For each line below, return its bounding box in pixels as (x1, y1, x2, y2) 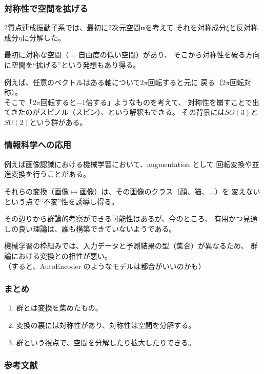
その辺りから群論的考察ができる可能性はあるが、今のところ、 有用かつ (4, 213, 243, 224)
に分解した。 (22, 32, 65, 43)
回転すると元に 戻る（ (148, 76, 222, 87)
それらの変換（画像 (4, 185, 69, 196)
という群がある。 (29, 116, 87, 127)
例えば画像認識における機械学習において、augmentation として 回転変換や (4, 158, 252, 169)
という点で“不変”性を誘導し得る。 (4, 196, 119, 206)
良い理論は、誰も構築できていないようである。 (18, 223, 176, 234)
